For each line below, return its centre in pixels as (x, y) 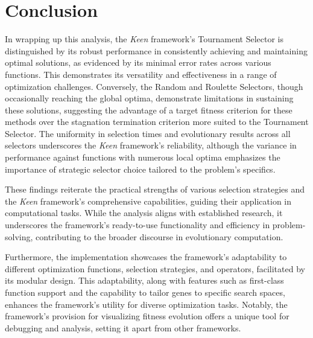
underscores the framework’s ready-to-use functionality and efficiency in (138, 225)
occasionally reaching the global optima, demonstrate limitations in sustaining (149, 98)
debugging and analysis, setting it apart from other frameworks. (123, 327)
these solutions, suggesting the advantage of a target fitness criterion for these (149, 110)
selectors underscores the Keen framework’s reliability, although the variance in (151, 145)
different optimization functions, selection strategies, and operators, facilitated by (155, 268)
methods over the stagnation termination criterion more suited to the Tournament (157, 122)
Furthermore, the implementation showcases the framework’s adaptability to (146, 257)
